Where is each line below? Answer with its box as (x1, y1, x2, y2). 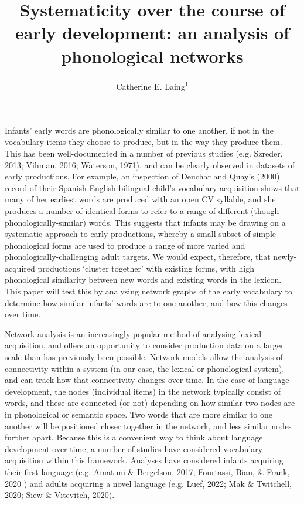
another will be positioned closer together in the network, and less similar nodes (5, 419, 292, 432)
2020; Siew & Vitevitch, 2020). (5, 489, 115, 501)
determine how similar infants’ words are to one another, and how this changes (5, 296, 288, 309)
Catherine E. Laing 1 (116, 78, 189, 92)
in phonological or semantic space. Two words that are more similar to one (5, 408, 273, 420)
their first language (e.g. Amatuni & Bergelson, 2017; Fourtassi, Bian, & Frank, (5, 465, 290, 477)
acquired (5, 262, 35, 274)
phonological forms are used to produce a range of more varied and (5, 239, 245, 251)
